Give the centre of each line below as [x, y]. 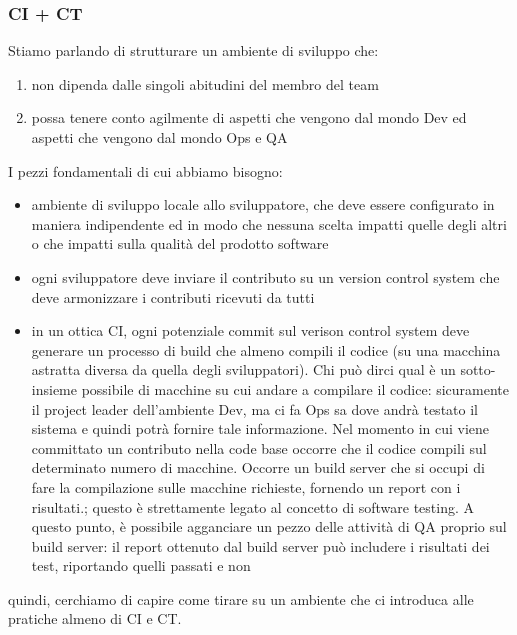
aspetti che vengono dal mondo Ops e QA [159, 137]
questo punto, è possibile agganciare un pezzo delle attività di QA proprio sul [269, 526]
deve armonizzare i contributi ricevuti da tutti [173, 296]
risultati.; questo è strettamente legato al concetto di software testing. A [253, 506]
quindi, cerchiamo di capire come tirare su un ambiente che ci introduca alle [241, 598]
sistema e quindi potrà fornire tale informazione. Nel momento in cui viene [260, 428]
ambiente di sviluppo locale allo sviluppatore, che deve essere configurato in [263, 204]
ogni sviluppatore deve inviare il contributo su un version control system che [265, 276]
